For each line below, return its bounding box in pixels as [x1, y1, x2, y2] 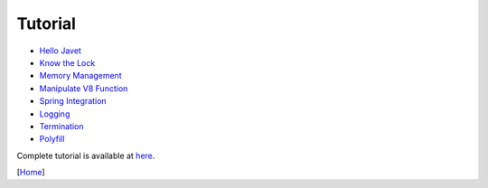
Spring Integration [39, 96, 108, 107]
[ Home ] [16, 167, 45, 178]
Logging [39, 108, 70, 119]
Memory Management [39, 70, 122, 81]
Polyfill [39, 134, 65, 145]
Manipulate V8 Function [39, 82, 128, 94]
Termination [39, 120, 85, 131]
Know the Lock [39, 57, 96, 68]
